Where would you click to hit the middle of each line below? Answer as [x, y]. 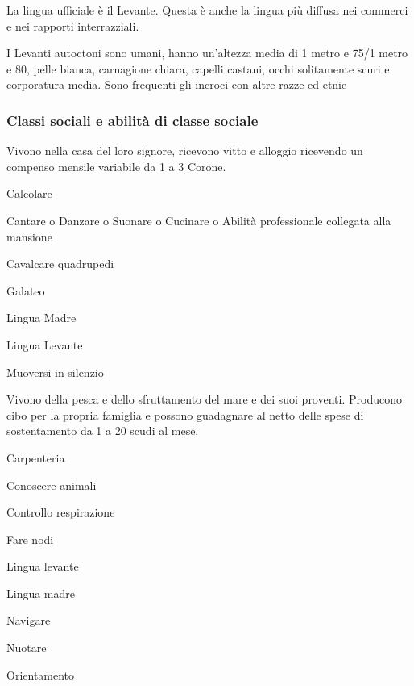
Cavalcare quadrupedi [60, 264]
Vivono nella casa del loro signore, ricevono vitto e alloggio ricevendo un [185, 151]
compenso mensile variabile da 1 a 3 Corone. [116, 166]
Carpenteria [36, 457]
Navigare [29, 620]
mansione [29, 236]
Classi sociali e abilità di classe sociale [132, 120]
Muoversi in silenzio [55, 372]
